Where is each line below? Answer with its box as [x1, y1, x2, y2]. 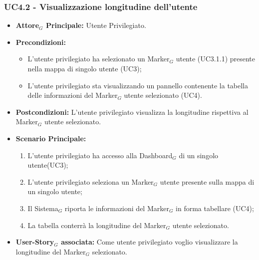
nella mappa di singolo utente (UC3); [27, 63, 142, 73]
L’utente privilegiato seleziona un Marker [27, 176, 154, 187]
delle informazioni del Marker [27, 90, 118, 100]
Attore [15, 20, 39, 30]
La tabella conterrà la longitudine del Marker [27, 220, 166, 230]
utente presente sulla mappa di [160, 176, 255, 187]
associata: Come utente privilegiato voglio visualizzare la [61, 237, 238, 247]
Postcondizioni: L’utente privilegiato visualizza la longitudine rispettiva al [15, 106, 249, 117]
